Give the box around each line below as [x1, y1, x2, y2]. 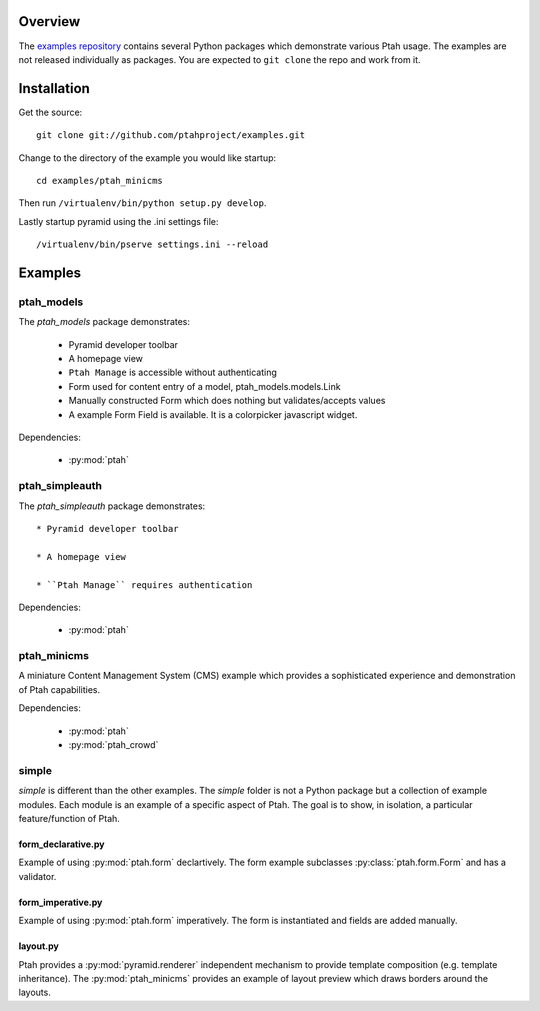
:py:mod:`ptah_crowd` [68, 739, 159, 751]
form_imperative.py [18, 896, 103, 908]
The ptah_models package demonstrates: [18, 316, 190, 328]
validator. [18, 870, 57, 882]
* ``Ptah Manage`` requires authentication [36, 579, 253, 590]
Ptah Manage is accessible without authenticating [68, 366, 277, 379]
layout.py [18, 940, 59, 952]
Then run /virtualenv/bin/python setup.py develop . [18, 197, 267, 209]
